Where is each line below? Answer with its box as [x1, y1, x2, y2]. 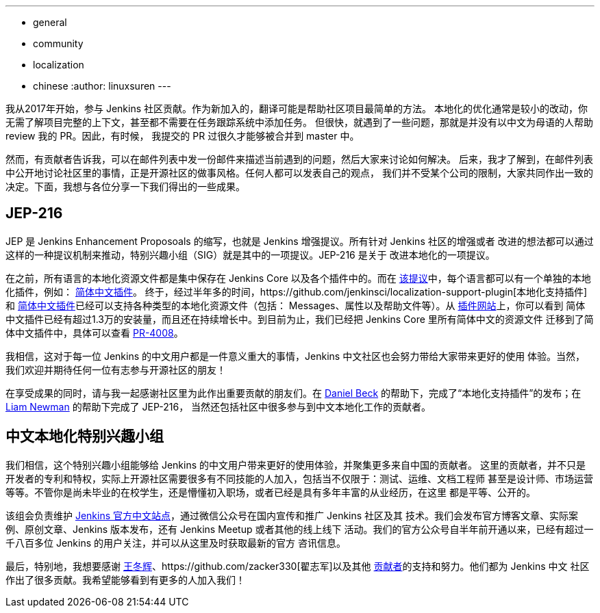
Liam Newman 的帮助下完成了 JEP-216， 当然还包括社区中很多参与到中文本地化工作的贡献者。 [5, 400, 432, 413]
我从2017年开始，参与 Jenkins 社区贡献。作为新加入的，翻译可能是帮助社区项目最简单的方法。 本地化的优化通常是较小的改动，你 [5, 103, 588, 114]
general [33, 16, 67, 28]
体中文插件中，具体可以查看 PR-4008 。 [5, 326, 184, 339]
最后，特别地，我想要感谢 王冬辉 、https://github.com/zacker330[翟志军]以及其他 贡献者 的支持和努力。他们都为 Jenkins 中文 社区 [5, 560, 590, 572]
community [33, 38, 84, 49]
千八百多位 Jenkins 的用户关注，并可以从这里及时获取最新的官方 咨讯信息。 [5, 536, 346, 549]
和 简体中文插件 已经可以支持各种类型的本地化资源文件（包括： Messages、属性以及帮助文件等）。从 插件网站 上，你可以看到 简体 [5, 299, 586, 311]
